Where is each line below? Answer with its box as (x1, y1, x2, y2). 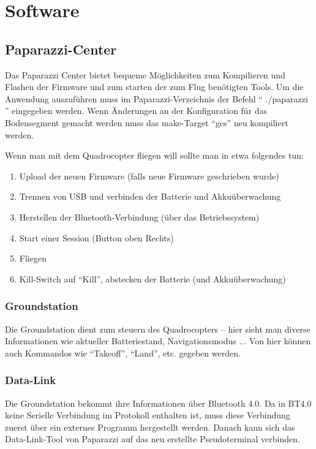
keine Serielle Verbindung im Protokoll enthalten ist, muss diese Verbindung (5, 409, 290, 421)
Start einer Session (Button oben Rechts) (19, 231, 174, 244)
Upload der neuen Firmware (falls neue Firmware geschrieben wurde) (19, 169, 279, 182)
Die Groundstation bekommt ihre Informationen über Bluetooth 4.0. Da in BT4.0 (5, 396, 312, 409)
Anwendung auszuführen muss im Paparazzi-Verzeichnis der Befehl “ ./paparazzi (5, 92, 308, 105)
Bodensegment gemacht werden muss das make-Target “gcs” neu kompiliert (5, 116, 288, 129)
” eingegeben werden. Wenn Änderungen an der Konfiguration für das (5, 104, 268, 117)
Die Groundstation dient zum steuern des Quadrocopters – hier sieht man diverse (5, 322, 310, 335)
